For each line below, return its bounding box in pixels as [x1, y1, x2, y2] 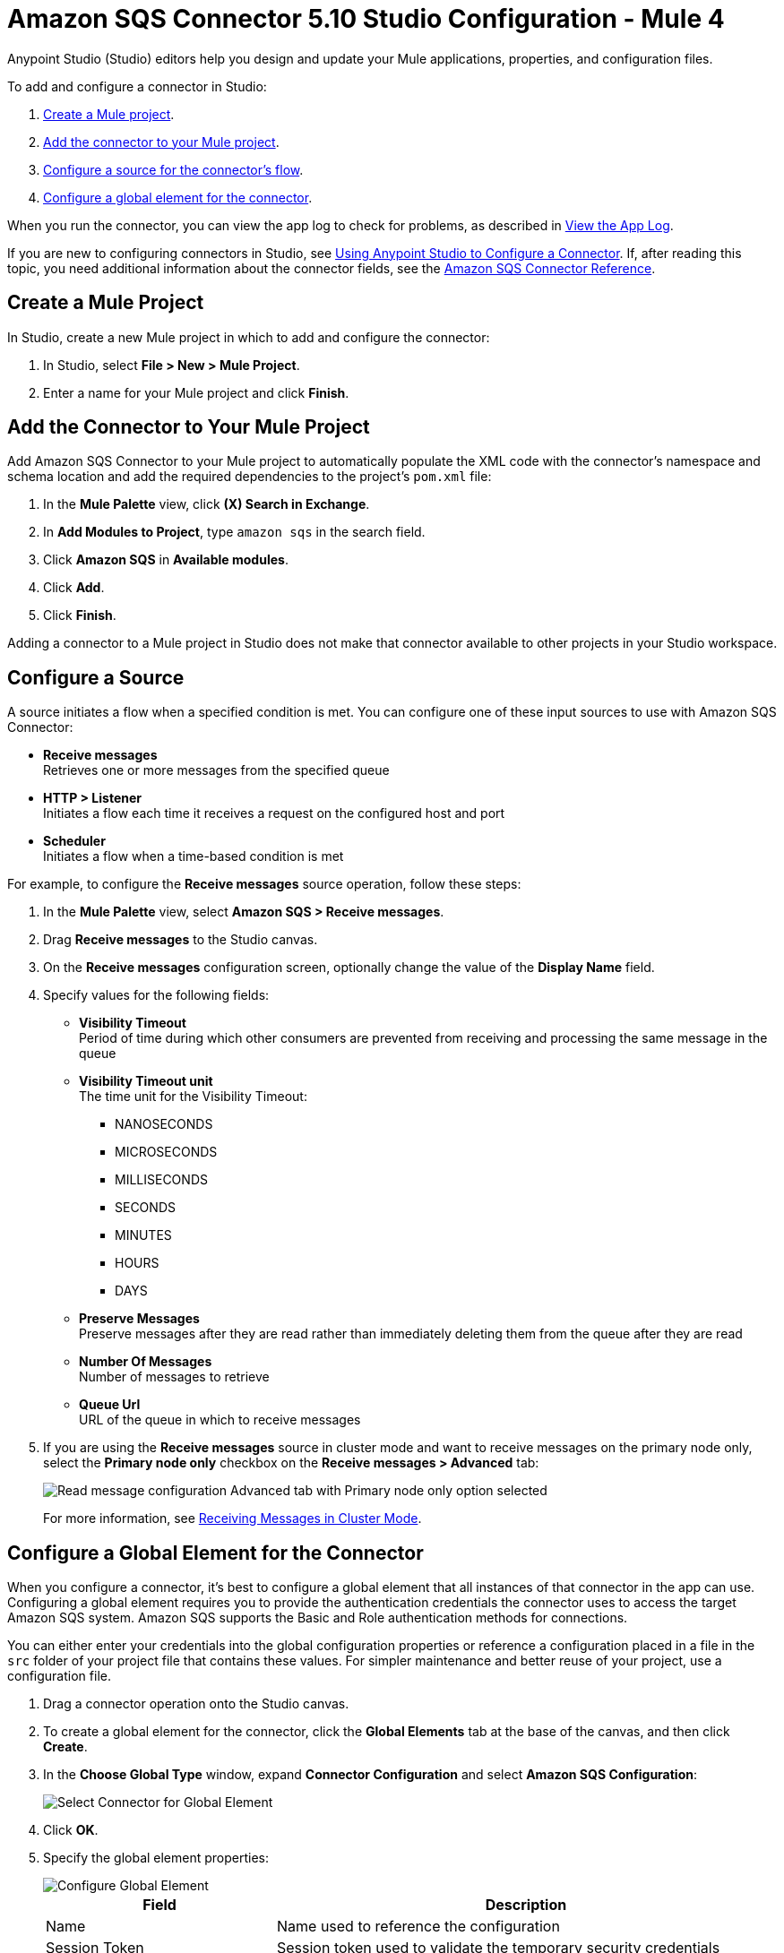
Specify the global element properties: [43, 1850, 270, 1866]
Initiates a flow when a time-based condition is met [43, 848, 344, 865]
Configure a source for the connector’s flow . [43, 161, 304, 177]
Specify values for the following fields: [43, 987, 270, 1003]
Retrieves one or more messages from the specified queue [43, 762, 390, 779]
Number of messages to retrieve [79, 1369, 270, 1385]
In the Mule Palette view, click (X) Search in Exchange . [43, 496, 370, 512]
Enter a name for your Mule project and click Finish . [43, 384, 349, 400]
